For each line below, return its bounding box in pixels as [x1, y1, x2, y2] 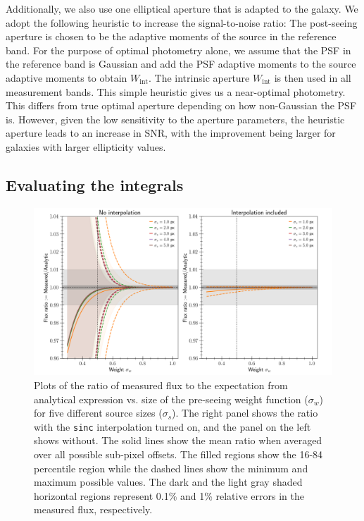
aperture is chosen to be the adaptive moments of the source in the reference [6, 29, 337, 44]
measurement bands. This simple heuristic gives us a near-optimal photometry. [6, 84, 346, 99]
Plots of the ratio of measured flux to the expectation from [34, 378, 288, 392]
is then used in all [274, 70, 351, 85]
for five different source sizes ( [34, 405, 163, 420]
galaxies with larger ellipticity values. [6, 139, 166, 154]
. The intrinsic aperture [149, 70, 250, 85]
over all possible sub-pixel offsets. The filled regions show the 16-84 [34, 447, 323, 462]
